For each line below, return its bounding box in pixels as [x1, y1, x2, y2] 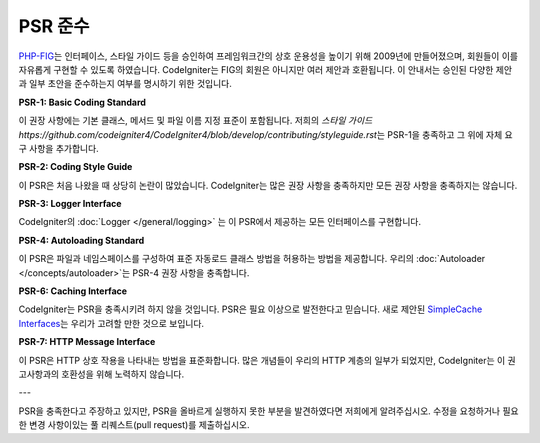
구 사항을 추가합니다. [18, 142, 99, 154]
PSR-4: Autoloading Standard [18, 234, 145, 246]
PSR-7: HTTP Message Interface [18, 336, 156, 348]
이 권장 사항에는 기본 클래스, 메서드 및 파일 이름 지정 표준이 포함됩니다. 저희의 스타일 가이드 [18, 115, 373, 127]
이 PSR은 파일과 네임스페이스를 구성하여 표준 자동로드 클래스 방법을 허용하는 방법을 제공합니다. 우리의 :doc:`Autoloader [18, 253, 486, 265]
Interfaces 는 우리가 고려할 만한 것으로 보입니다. [18, 317, 205, 329]
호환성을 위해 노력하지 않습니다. [61, 368, 185, 380]
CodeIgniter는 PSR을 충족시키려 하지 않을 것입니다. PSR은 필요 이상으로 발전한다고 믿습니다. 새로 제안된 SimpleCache [18, 303, 483, 315]
